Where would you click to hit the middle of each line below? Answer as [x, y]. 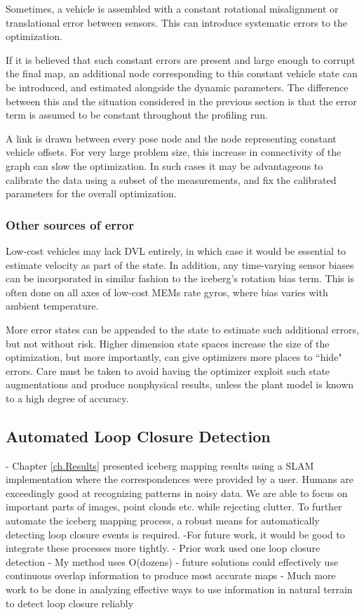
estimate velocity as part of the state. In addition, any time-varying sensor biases [180, 264]
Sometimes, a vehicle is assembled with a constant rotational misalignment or [172, 8]
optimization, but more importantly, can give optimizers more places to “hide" [174, 357]
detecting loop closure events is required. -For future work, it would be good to [175, 534]
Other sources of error [70, 224]
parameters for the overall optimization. [91, 193]
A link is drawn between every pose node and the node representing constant [171, 138]
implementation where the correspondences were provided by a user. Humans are [180, 479]
